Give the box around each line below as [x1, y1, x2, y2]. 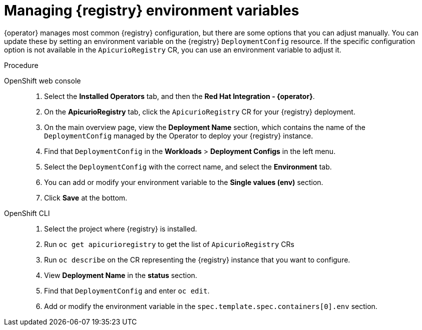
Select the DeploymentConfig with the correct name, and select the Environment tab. [44, 162, 332, 171]
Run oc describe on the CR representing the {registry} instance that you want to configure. [44, 255, 350, 264]
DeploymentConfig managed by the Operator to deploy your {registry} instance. [44, 131, 313, 140]
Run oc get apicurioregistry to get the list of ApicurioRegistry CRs [44, 239, 294, 248]
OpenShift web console [4, 76, 81, 85]
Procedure [4, 60, 39, 69]
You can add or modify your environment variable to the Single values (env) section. [44, 177, 323, 186]
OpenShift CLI [4, 208, 50, 217]
